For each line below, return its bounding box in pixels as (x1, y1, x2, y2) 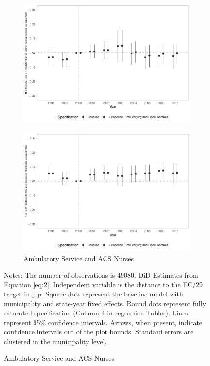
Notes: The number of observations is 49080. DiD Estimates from (4, 269, 198, 279)
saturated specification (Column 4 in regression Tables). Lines (4, 308, 188, 318)
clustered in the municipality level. (4, 336, 107, 347)
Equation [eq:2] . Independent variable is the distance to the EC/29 (4, 279, 203, 289)
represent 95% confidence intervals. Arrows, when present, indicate (4, 317, 203, 327)
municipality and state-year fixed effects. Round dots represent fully (4, 298, 206, 308)
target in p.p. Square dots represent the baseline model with (4, 289, 183, 299)
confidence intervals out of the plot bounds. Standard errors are (4, 327, 193, 337)
